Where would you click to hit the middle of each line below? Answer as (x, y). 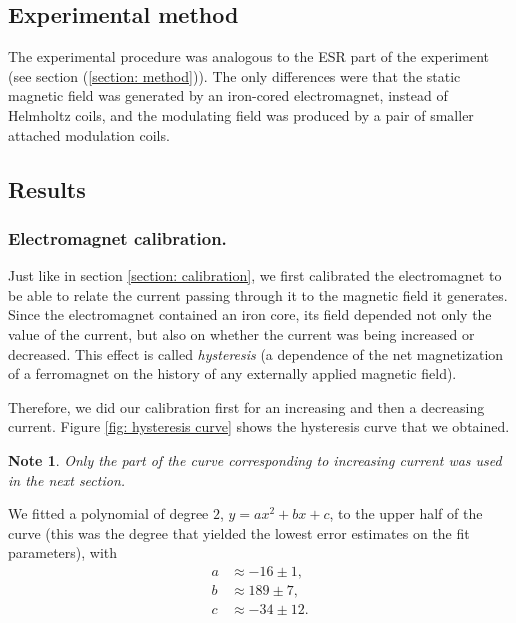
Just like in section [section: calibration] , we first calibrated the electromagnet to (255, 275)
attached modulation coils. (89, 134)
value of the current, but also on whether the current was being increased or (241, 333)
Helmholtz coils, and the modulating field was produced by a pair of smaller (241, 114)
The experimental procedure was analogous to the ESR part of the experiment (249, 56)
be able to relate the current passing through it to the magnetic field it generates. (258, 294)
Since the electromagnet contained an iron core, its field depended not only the (250, 314)
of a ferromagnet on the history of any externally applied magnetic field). (232, 373)
